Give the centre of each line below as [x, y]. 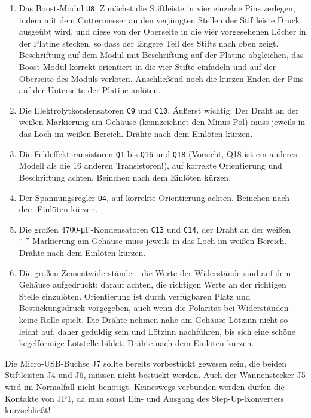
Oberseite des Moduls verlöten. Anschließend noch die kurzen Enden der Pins [161, 78]
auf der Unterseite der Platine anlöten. [90, 90]
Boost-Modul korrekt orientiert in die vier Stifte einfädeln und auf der [147, 67]
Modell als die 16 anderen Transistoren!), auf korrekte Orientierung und [150, 165]
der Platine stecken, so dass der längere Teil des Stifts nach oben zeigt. [149, 43]
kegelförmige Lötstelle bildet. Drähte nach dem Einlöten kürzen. [136, 343]
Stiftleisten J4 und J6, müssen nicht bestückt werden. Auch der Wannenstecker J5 [155, 375]
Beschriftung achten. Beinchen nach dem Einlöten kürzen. [125, 177]
